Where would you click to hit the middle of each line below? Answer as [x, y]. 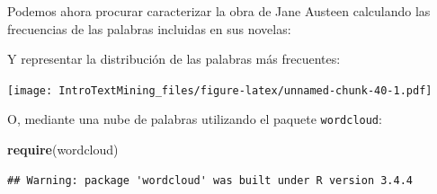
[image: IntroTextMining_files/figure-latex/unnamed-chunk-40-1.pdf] [220, 90]
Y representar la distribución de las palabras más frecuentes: [174, 59]
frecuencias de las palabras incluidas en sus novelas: [149, 28]
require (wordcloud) [63, 150]
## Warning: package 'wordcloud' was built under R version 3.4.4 [210, 180]
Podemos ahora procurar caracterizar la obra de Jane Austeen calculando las [219, 11]
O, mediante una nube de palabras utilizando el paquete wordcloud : [195, 119]
